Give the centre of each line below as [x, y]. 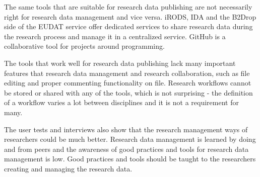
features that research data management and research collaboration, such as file [127, 73]
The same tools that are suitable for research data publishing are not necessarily [128, 7]
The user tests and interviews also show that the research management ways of [126, 129]
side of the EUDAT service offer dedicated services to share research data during [128, 26]
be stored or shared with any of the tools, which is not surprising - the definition [128, 92]
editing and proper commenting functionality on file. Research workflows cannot [128, 83]
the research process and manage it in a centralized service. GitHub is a [115, 36]
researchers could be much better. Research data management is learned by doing [130, 139]
